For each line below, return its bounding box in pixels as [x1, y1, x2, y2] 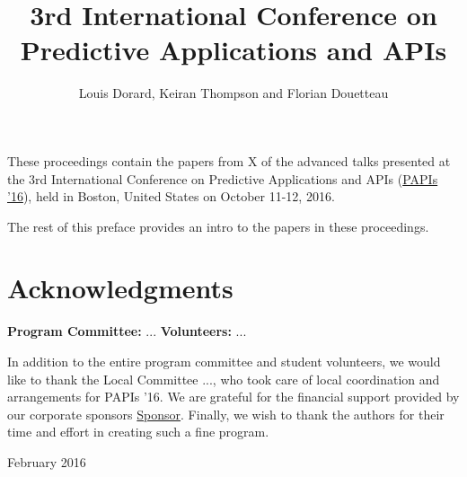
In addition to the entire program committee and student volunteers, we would [7, 352, 441, 370]
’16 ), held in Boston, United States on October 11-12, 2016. [7, 187, 335, 206]
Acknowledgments [7, 269, 233, 306]
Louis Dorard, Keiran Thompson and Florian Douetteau [78, 84, 389, 102]
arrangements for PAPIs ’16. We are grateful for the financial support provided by [7, 387, 460, 406]
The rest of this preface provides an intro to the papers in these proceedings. [7, 216, 429, 235]
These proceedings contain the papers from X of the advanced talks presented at [7, 151, 451, 170]
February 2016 [7, 452, 86, 471]
